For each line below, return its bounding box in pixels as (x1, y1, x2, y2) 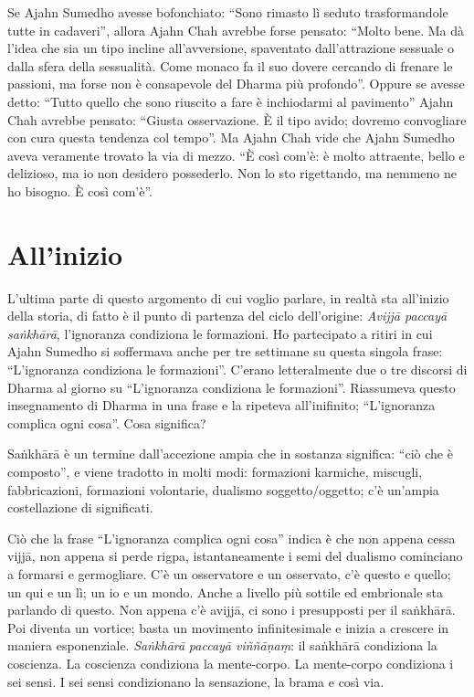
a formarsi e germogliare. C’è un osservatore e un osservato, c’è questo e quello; (7, 564, 451, 583)
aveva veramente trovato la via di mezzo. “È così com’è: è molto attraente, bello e (7, 145, 465, 164)
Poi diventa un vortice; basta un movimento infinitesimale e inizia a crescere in (7, 618, 449, 637)
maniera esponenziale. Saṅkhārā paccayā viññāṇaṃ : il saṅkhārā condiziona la (7, 636, 437, 655)
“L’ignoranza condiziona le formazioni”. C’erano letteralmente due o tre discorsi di (7, 360, 468, 379)
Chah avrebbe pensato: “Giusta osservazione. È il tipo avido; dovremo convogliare (7, 110, 467, 129)
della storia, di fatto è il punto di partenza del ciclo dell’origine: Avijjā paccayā (7, 306, 448, 325)
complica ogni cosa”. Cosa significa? (7, 413, 206, 432)
